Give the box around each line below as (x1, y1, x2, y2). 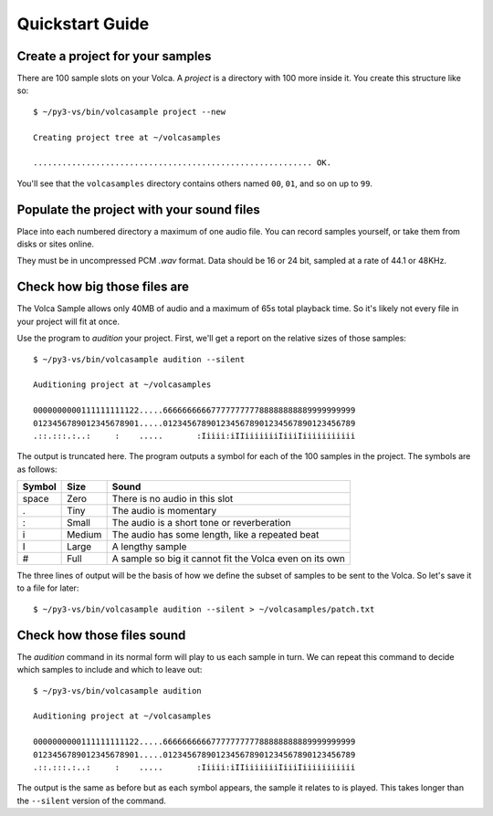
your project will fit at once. (16, 316, 121, 327)
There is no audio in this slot (111, 493, 234, 506)
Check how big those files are (16, 279, 190, 295)
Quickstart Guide (16, 14, 150, 34)
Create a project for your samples (16, 48, 212, 64)
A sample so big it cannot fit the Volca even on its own (111, 552, 346, 565)
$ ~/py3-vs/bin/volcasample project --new (33, 106, 226, 117)
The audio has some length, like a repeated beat (111, 528, 320, 541)
